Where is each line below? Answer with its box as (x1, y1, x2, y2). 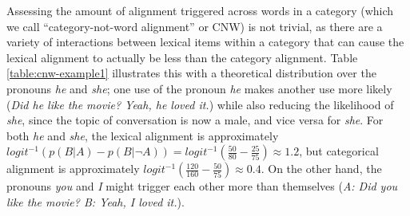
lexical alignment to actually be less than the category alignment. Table (6, 49, 358, 65)
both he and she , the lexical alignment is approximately (6, 127, 279, 143)
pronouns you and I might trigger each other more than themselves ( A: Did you (6, 178, 398, 194)
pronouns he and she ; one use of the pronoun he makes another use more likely (6, 80, 392, 96)
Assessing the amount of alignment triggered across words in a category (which (6, 2, 394, 18)
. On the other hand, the (261, 160, 382, 177)
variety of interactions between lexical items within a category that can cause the (6, 33, 404, 50)
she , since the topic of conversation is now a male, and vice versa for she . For (6, 112, 384, 128)
